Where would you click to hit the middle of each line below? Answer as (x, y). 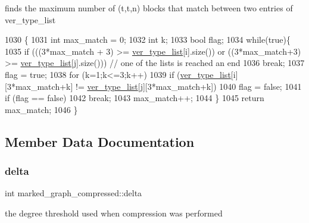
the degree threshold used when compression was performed (114, 213)
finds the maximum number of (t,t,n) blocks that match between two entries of (149, 8)
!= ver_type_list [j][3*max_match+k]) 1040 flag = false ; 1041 (188, 86)
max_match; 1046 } (41, 109)
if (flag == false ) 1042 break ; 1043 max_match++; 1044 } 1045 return (135, 98)
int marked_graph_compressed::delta (74, 193)
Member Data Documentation (100, 141)
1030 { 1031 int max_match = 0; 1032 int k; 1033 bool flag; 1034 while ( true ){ (148, 40)
